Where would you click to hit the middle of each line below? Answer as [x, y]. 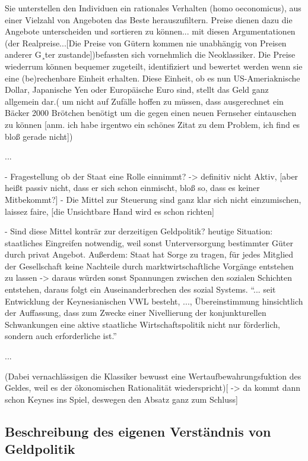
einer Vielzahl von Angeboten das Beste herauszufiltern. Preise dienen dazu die [149, 19]
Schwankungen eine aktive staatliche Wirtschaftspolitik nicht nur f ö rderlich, [142, 324]
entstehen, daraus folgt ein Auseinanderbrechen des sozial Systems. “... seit [140, 289]
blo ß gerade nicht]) [39, 136]
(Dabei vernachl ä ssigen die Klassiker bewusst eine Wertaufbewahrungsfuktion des [153, 376]
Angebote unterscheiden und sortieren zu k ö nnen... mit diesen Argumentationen [150, 31]
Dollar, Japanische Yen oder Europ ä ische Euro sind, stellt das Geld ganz [137, 90]
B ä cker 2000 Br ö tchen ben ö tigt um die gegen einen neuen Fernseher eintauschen [151, 113]
